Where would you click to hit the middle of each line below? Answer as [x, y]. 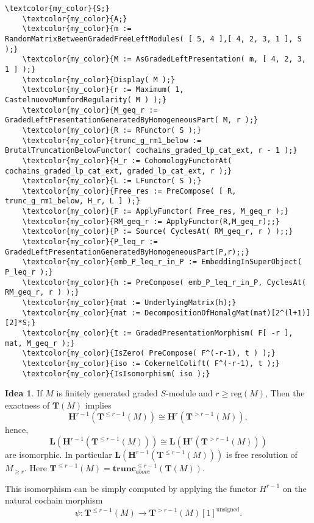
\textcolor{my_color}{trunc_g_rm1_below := [112, 140]
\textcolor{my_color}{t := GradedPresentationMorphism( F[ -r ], [158, 333]
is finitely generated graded [107, 393]
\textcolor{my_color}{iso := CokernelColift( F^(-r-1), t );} [151, 363]
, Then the [285, 393]
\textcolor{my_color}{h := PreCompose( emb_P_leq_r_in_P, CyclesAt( [164, 282]
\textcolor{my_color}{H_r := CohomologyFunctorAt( [127, 160]
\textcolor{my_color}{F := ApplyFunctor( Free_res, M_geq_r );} [155, 212]
